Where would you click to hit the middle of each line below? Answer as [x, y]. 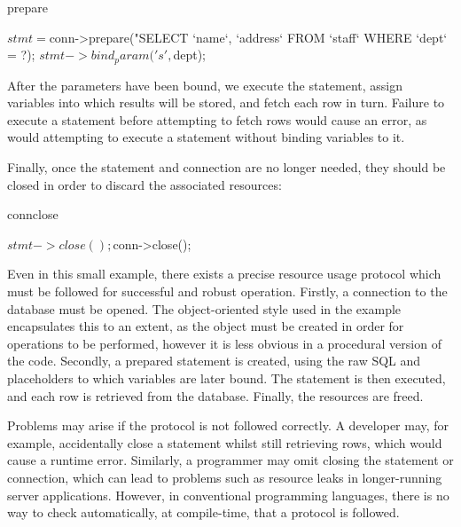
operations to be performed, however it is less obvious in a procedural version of [224, 343]
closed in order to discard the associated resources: [145, 184]
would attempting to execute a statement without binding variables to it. [206, 137]
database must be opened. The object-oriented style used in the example [204, 308]
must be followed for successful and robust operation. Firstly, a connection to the [227, 291]
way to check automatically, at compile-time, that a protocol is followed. [203, 512]
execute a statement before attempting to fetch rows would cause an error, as [217, 119]
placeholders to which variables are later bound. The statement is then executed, [227, 378]
